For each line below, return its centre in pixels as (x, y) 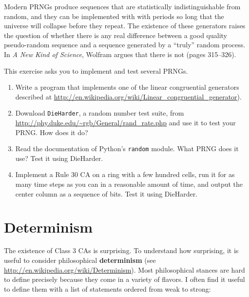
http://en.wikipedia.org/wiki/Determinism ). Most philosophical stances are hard (124, 269)
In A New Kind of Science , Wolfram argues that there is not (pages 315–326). (120, 54)
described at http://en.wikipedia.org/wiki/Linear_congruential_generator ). (128, 96)
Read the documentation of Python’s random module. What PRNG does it (127, 148)
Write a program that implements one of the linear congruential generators (127, 87)
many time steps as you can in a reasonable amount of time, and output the (129, 184)
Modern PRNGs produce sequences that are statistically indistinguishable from (122, 6)
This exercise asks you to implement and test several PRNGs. (96, 70)
